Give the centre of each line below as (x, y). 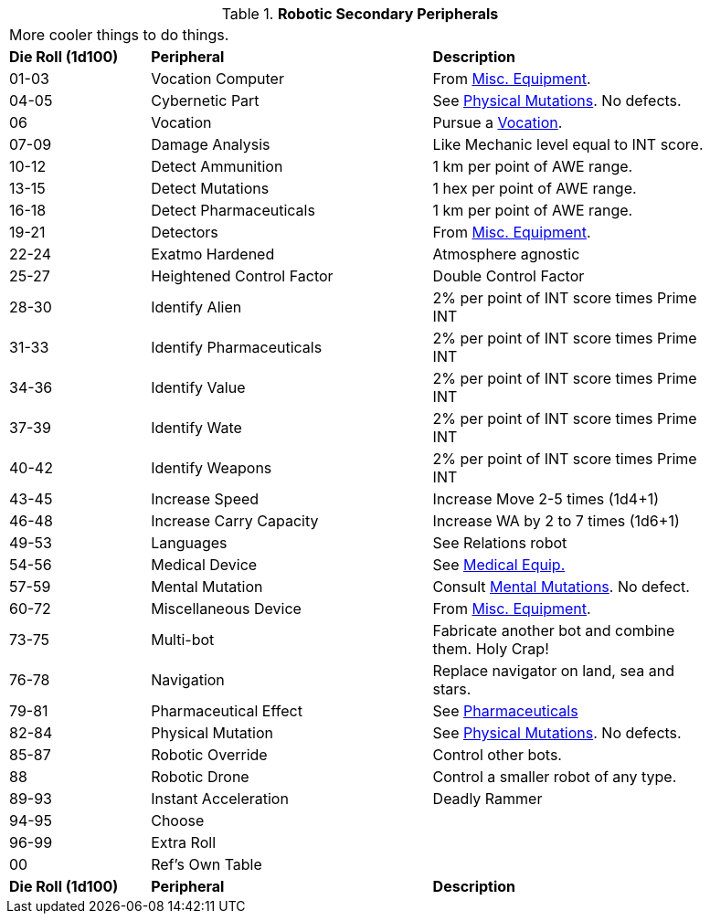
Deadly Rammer (487, 799)
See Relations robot (500, 543)
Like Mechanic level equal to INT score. (568, 144)
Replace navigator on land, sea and (554, 671)
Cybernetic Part (205, 101)
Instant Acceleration (220, 799)
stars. (452, 689)
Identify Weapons (212, 468)
